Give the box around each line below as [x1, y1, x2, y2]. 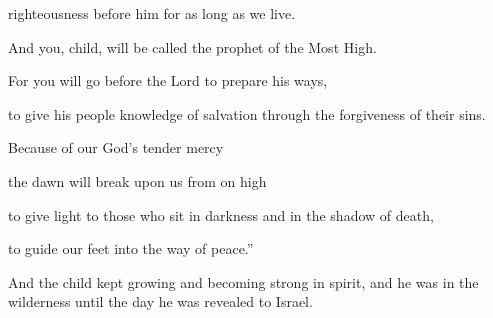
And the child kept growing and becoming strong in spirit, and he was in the [8, 271, 479, 292]
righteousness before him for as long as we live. [8, 3, 296, 23]
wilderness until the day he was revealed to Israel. [8, 291, 313, 312]
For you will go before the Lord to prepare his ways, [8, 70, 328, 91]
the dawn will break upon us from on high [8, 170, 267, 191]
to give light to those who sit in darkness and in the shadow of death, [8, 204, 434, 225]
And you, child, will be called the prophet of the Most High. [8, 36, 377, 57]
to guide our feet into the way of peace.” [8, 238, 254, 259]
